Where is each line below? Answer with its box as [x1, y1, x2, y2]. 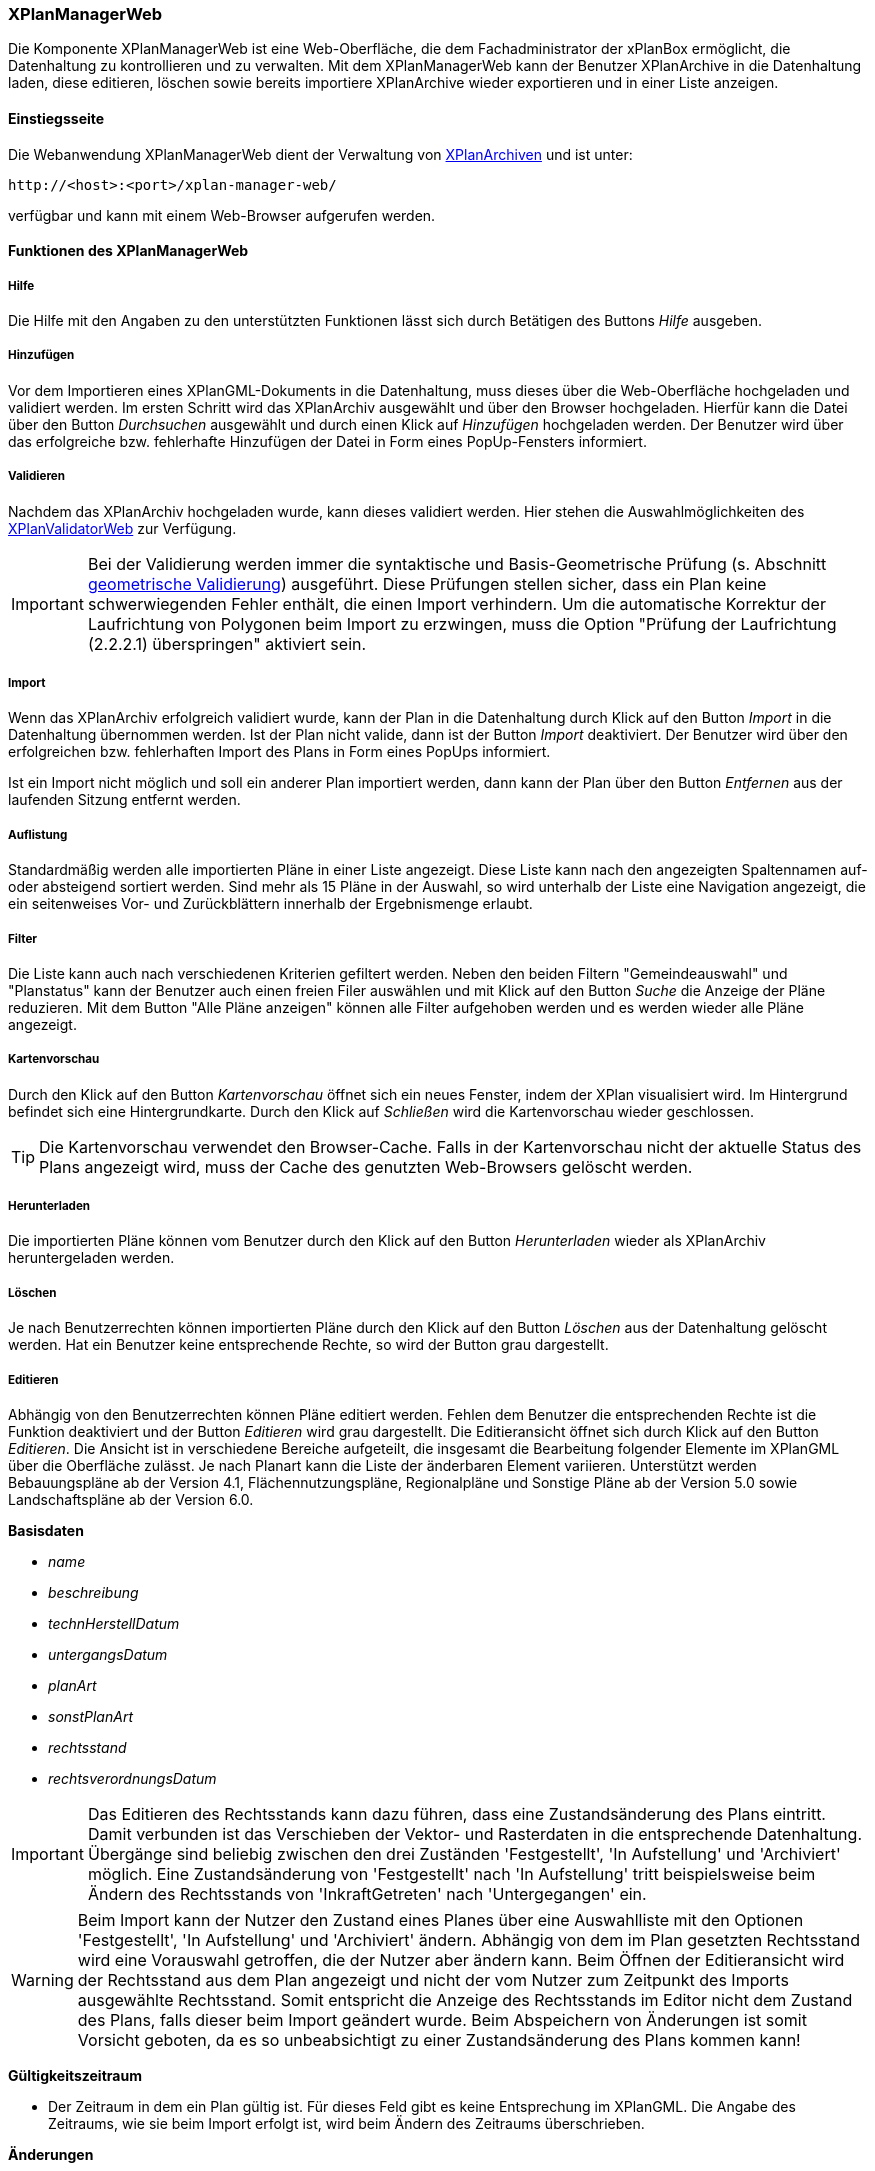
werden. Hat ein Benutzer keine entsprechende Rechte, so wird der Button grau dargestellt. [8, 1336, 609, 1354]
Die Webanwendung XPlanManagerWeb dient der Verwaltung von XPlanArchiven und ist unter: [8, 145, 633, 163]
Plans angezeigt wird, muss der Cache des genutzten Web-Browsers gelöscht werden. [39, 1156, 693, 1177]
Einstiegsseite [8, 109, 105, 127]
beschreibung [48, 1584, 139, 1602]
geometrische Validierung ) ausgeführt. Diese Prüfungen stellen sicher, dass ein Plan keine [87, 573, 767, 594]
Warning [11, 1970, 74, 1991]
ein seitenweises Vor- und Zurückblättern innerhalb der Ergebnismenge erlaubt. [8, 895, 533, 913]
